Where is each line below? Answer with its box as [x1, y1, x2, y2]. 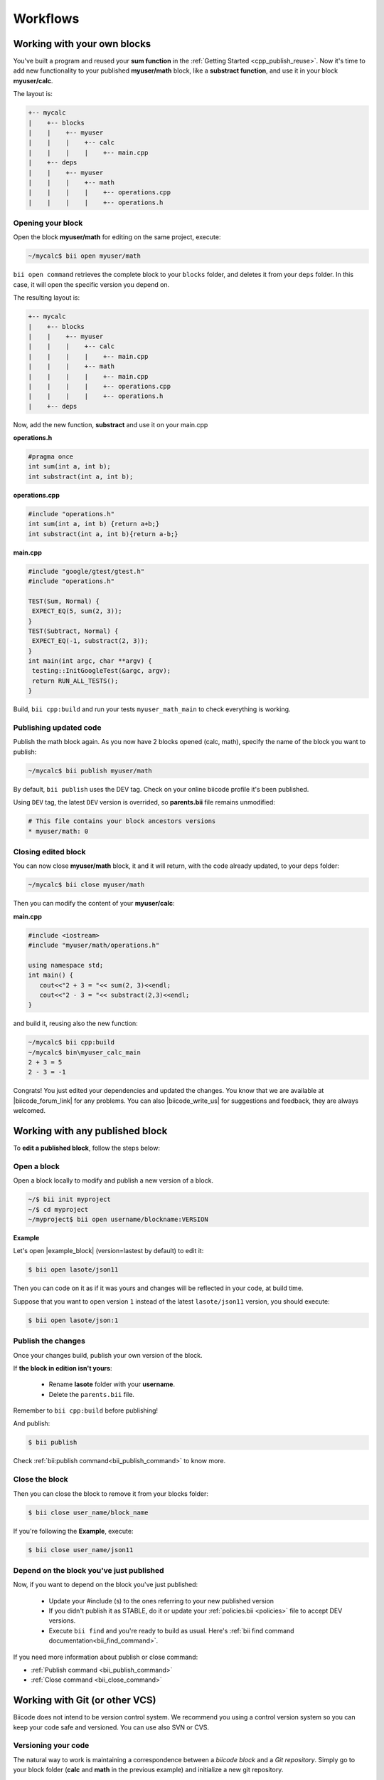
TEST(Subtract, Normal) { [28, 627, 119, 635]
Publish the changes [13, 1336, 85, 1346]
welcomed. [13, 1106, 46, 1115]
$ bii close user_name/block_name [28, 1508, 149, 1517]
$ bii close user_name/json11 [28, 1546, 134, 1554]
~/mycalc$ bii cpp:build [28, 1038, 115, 1047]
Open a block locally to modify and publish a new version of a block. [13, 1176, 213, 1185]
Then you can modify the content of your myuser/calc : [13, 899, 175, 908]
